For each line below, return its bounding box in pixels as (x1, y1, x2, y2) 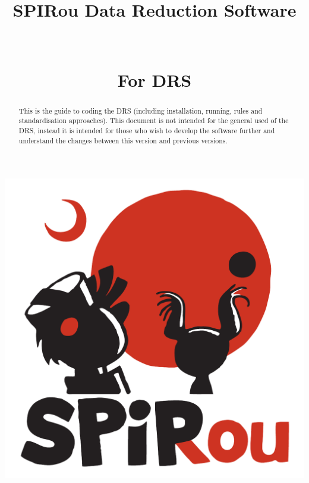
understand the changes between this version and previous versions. (18, 135, 228, 145)
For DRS (117, 67, 192, 92)
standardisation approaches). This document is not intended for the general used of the (18, 115, 289, 126)
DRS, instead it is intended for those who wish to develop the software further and (18, 126, 275, 136)
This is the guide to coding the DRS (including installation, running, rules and (18, 105, 263, 115)
